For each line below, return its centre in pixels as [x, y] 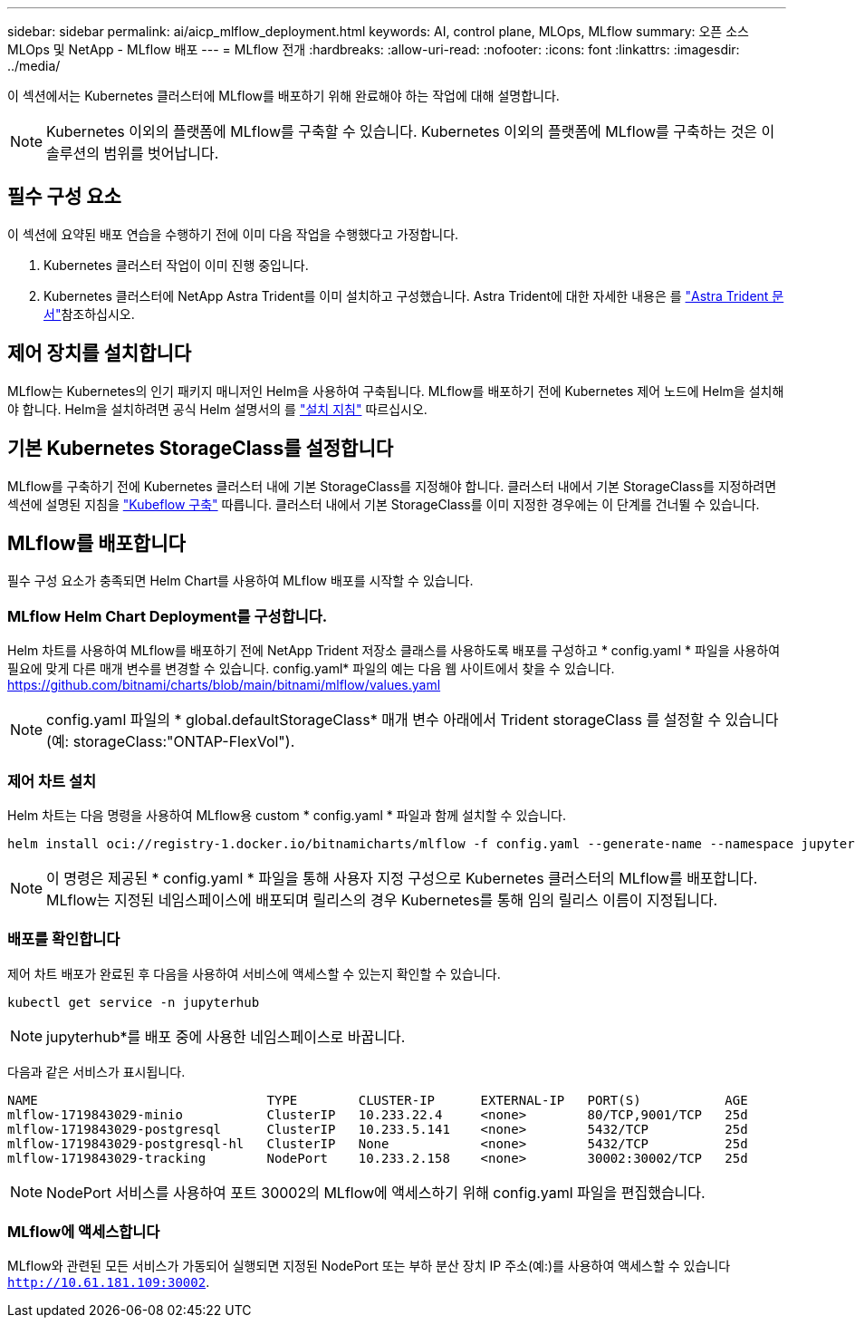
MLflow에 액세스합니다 [84, 1232]
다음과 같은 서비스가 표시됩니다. [96, 1071]
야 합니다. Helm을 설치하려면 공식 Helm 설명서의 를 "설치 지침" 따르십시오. [217, 409]
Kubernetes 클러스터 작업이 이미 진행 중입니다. [176, 265]
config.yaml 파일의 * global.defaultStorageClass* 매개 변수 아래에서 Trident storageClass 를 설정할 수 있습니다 [413, 720]
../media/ [34, 66]
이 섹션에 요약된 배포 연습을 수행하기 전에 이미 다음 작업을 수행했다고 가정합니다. [233, 234]
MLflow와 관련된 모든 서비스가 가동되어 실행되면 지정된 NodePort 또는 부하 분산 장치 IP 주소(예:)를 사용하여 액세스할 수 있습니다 [369, 1266]
